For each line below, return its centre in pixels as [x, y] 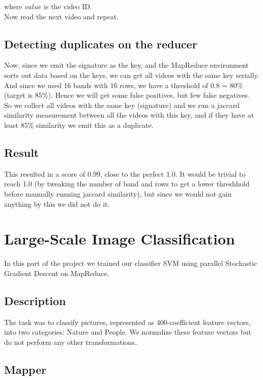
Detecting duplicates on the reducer [101, 44]
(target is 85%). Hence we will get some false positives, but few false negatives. [127, 95]
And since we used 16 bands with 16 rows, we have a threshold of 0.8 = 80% [124, 85]
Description [35, 300]
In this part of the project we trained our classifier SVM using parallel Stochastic [131, 263]
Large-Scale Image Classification [120, 239]
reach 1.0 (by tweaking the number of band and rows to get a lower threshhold [127, 184]
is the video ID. [68, 6]
